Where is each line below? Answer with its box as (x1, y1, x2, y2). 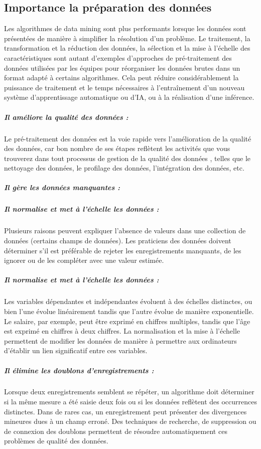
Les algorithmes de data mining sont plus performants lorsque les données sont (4, 23, 246, 34)
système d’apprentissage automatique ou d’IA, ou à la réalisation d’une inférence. (4, 92, 254, 102)
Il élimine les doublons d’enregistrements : (4, 365, 154, 375)
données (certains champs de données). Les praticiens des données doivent (4, 235, 231, 246)
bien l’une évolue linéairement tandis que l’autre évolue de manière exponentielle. (4, 306, 254, 316)
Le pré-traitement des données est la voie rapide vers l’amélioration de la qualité (4, 133, 251, 143)
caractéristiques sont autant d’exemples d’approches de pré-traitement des (4, 52, 232, 63)
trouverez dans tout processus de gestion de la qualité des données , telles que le (4, 153, 251, 163)
